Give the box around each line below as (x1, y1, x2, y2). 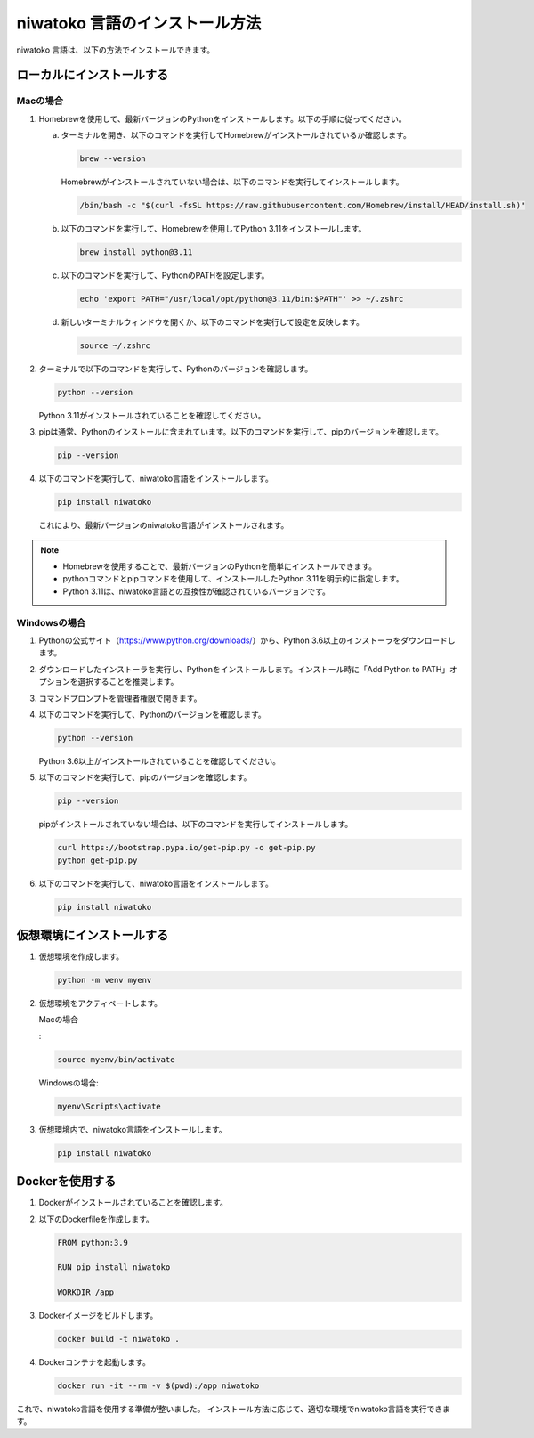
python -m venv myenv (57, 975, 152, 986)
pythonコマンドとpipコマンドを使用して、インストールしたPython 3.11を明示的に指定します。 (62, 573, 404, 584)
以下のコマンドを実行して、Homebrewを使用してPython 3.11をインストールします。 (61, 223, 367, 234)
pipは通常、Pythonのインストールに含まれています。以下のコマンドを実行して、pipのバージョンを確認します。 (38, 427, 444, 437)
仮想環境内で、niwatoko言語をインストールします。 (38, 1124, 227, 1134)
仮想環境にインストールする (16, 927, 169, 943)
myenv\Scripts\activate (57, 1101, 162, 1111)
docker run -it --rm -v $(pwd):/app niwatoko (57, 1381, 260, 1391)
